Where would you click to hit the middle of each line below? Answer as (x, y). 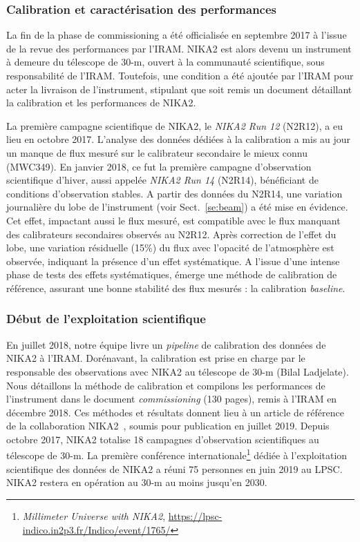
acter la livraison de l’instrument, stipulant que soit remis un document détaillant (179, 89)
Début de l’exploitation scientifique (106, 319)
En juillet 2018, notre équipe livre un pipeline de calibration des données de (166, 344)
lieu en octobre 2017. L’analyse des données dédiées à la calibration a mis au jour (179, 139)
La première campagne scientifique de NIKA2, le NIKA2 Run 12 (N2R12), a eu (174, 125)
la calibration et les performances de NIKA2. (101, 103)
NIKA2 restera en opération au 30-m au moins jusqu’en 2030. (137, 482)
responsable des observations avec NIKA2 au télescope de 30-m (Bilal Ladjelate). (178, 371)
